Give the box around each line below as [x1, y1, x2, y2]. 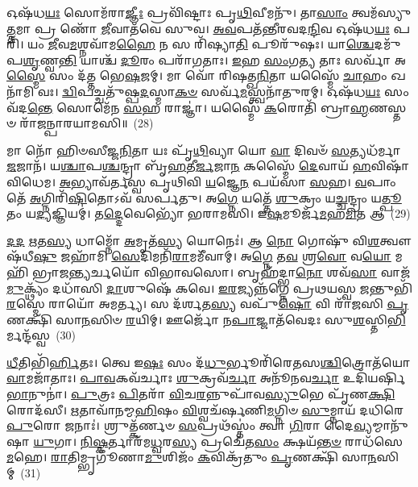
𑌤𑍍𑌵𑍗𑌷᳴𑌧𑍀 [379, 231, 412, 248]
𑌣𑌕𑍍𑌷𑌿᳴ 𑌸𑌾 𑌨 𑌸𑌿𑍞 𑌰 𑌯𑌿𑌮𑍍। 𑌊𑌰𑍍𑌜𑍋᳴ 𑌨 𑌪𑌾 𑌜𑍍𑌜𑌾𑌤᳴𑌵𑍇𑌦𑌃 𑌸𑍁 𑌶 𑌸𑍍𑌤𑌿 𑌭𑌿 [6, 310, 406, 327]
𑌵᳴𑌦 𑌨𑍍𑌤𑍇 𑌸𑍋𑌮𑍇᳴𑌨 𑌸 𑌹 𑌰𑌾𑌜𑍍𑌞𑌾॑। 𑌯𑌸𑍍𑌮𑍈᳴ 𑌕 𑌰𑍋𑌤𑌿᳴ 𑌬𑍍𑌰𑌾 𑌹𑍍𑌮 [6, 98, 369, 115]
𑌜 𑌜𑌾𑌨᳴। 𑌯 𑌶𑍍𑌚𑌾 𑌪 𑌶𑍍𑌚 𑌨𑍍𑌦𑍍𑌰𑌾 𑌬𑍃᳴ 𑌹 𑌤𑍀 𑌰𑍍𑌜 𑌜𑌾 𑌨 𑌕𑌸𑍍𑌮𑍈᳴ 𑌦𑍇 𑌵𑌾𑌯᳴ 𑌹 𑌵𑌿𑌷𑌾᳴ [6, 157, 410, 174]
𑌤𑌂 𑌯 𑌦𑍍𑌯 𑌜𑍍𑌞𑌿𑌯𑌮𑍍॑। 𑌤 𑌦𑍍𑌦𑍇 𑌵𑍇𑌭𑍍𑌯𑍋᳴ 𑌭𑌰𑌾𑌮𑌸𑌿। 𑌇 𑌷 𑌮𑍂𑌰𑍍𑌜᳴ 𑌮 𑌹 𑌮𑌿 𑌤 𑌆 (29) [6, 205, 411, 222]
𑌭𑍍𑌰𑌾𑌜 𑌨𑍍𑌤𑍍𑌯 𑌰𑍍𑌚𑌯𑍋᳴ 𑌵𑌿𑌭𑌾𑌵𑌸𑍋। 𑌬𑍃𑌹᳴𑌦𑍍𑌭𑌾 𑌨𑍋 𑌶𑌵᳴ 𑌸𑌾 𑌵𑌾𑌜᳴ [32, 263, 411, 280]
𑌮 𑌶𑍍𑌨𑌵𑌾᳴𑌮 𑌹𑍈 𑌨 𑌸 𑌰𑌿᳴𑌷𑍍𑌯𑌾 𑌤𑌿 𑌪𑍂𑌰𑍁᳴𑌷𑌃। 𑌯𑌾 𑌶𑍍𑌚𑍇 [69, 35, 375, 52]
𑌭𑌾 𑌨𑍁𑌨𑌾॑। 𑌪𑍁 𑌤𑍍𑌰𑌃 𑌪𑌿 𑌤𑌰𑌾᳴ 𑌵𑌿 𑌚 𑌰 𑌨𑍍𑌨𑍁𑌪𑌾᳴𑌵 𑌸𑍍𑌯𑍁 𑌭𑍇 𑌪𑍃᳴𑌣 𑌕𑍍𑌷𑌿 [6, 385, 395, 402]
